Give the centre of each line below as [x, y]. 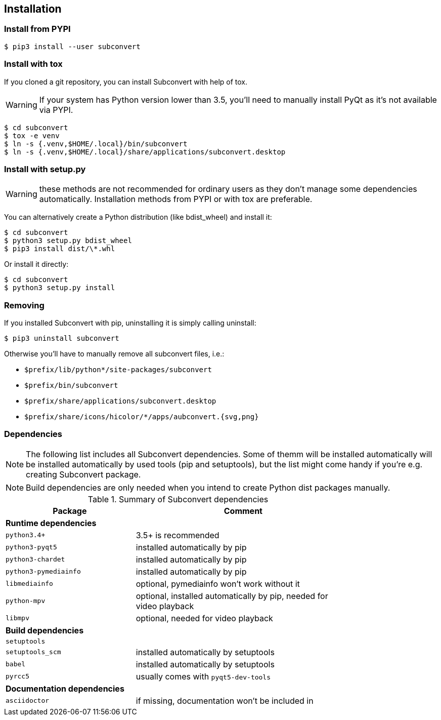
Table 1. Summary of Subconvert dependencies [178, 499]
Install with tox [33, 64]
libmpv [17, 618]
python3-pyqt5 [31, 547]
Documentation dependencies [65, 688]
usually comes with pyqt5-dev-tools [203, 676]
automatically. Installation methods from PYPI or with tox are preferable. [176, 199]
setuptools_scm [33, 652]
